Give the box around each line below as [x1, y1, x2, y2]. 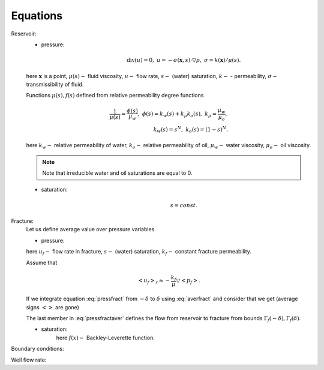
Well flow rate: [11, 356, 47, 363]
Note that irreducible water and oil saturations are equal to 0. [42, 169, 193, 177]
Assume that [26, 259, 58, 266]
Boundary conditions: [11, 345, 64, 353]
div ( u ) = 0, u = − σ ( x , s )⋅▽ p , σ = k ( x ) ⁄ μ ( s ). [127, 57, 241, 64]
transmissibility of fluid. [26, 80, 84, 88]
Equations [11, 9, 63, 22]
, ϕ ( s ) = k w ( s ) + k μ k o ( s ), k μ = [137, 111, 217, 119]
